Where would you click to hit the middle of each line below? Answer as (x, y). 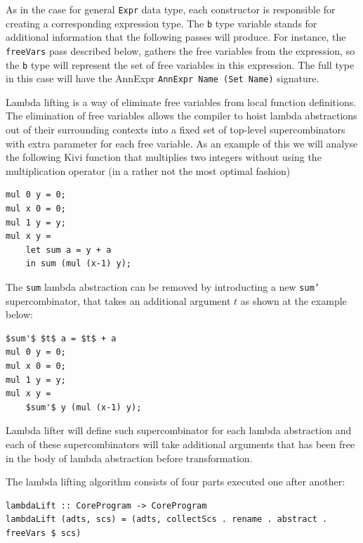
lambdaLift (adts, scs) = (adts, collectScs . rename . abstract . (167, 519)
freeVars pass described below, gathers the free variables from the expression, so (180, 50)
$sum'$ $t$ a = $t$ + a (61, 338)
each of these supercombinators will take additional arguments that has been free (180, 444)
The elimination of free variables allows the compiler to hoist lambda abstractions (181, 116)
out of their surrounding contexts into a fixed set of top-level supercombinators (176, 130)
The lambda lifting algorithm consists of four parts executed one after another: (176, 482)
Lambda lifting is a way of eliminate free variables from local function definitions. (181, 102)
